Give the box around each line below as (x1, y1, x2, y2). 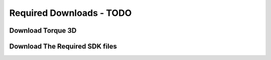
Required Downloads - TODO (9, 7, 132, 18)
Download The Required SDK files (9, 42, 117, 51)
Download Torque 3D (9, 26, 77, 35)
